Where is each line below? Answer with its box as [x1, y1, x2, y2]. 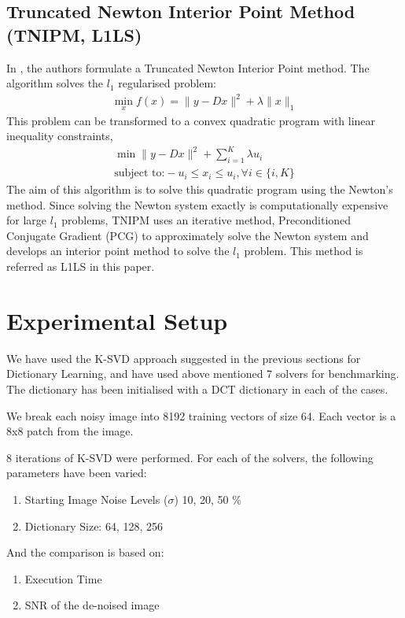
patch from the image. [27, 423, 134, 439]
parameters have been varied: [6, 464, 147, 481]
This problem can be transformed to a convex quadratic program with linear [6, 112, 376, 128]
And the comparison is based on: [6, 544, 164, 561]
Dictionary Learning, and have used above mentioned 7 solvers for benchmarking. [6, 365, 399, 382]
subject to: [114, 168, 165, 179]
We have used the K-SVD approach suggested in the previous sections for [6, 350, 361, 366]
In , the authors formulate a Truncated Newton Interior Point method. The [6, 59, 370, 76]
